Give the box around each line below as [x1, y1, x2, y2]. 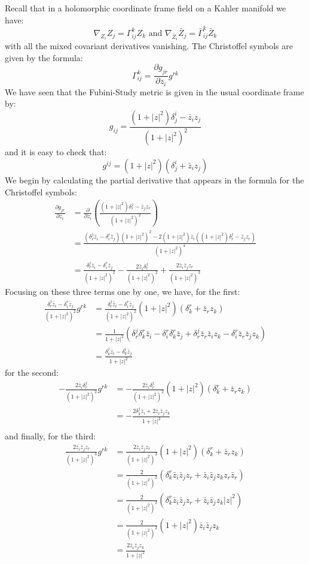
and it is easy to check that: [5, 146, 107, 158]
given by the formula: [5, 51, 83, 64]
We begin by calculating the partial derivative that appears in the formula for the [5, 173, 304, 186]
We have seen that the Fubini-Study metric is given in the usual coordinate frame [5, 85, 304, 98]
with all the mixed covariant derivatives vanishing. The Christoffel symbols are [5, 40, 293, 52]
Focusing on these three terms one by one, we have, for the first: [5, 285, 240, 297]
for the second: [5, 366, 59, 379]
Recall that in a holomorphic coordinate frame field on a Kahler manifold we [5, 2, 286, 14]
